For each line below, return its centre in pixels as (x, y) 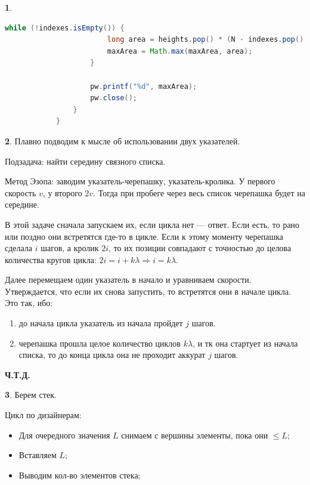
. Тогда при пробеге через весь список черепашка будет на (199, 192)
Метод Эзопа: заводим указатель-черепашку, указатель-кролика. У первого (140, 181)
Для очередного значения (64, 435)
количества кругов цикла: (51, 259)
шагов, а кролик (70, 248)
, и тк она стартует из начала (245, 343)
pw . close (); (114, 98)
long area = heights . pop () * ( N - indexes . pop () (205, 40)
